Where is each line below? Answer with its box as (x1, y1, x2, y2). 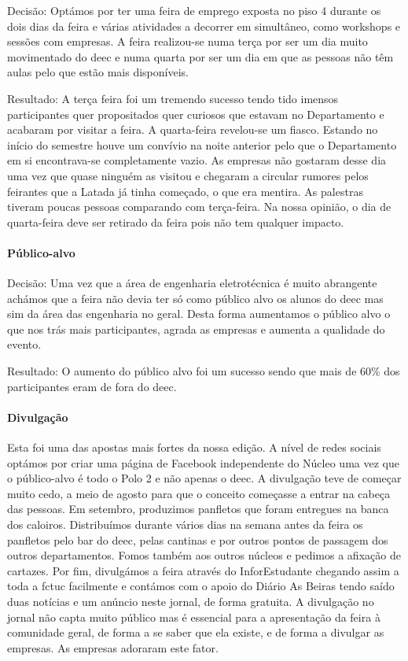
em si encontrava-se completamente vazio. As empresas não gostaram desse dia (7, 152, 387, 168)
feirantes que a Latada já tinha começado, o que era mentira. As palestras (7, 183, 363, 199)
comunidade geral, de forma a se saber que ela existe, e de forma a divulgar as (7, 624, 384, 641)
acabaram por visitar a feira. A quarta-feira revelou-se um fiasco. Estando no (7, 121, 378, 138)
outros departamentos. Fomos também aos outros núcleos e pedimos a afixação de (7, 547, 401, 563)
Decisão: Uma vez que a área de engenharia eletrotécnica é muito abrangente (7, 275, 377, 291)
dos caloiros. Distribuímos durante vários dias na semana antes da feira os (7, 516, 363, 533)
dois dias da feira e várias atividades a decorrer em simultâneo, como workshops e (7, 17, 401, 34)
